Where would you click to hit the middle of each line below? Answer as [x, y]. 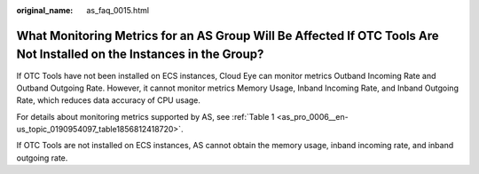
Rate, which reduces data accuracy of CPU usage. [109, 100]
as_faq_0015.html [118, 10]
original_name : [45, 10]
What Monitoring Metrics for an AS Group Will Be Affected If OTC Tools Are [228, 36]
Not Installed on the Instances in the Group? [140, 55]
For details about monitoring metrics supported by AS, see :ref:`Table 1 [145, 116]
